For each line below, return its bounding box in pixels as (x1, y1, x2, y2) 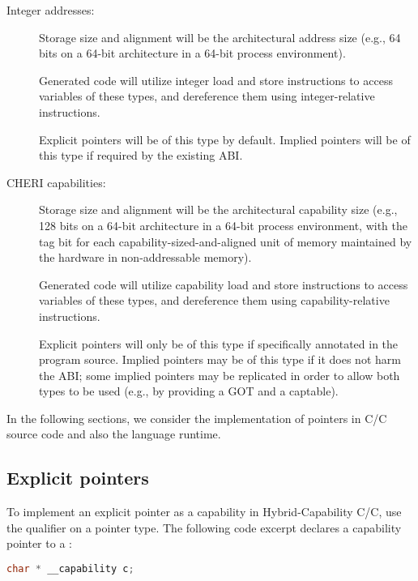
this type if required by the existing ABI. (39, 147, 243, 164)
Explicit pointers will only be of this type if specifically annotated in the (39, 335, 399, 352)
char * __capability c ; (6, 563, 134, 575)
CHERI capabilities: (6, 173, 106, 190)
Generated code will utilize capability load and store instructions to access (39, 276, 408, 293)
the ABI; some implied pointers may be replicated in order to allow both (39, 366, 400, 383)
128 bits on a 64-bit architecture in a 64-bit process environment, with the (39, 216, 407, 233)
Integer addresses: (6, 2, 95, 18)
